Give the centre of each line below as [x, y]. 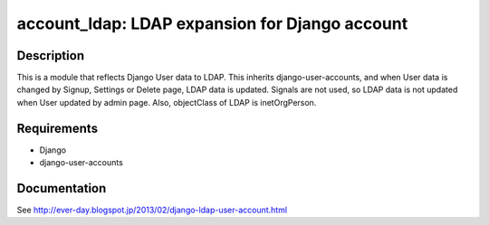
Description [51, 56]
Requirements [58, 128]
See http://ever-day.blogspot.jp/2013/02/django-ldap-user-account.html [152, 210]
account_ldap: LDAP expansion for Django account [212, 23]
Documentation [62, 188]
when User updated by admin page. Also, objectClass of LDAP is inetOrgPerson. [167, 102]
